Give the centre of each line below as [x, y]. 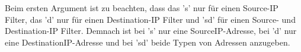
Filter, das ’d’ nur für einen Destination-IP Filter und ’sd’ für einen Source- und [150, 19]
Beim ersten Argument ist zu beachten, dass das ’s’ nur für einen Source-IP [142, 8]
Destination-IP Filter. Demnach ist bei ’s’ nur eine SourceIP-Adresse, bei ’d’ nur [151, 31]
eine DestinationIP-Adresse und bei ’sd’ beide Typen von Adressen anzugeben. [148, 42]
